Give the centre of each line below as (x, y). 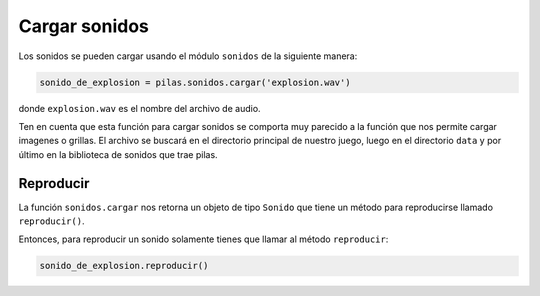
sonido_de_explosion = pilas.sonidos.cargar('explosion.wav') (195, 82)
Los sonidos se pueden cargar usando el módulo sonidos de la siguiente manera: (188, 56)
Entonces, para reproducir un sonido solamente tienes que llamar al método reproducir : (203, 239)
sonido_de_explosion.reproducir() (124, 266)
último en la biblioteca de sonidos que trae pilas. (118, 154)
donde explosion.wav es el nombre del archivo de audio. (139, 108)
